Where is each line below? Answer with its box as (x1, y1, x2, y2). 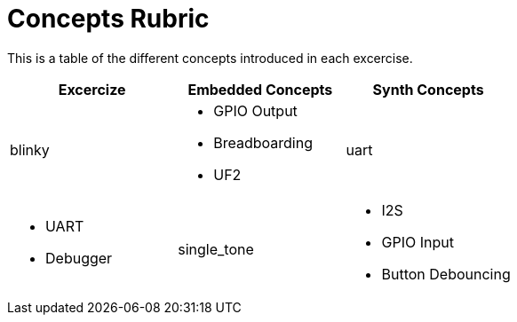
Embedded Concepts (187, 80, 333, 98)
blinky (10, 140, 50, 159)
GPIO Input (381, 232, 454, 251)
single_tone (178, 240, 254, 258)
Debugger (45, 248, 113, 267)
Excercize (58, 80, 126, 98)
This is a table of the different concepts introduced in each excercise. (7, 50, 413, 66)
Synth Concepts (372, 80, 484, 98)
